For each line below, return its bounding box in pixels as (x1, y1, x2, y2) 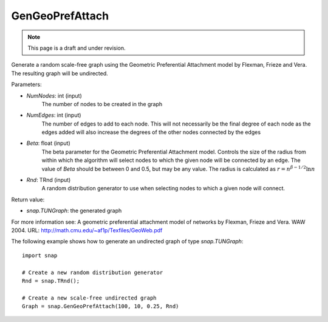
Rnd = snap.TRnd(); (22, 277, 80, 284)
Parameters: (11, 81, 42, 88)
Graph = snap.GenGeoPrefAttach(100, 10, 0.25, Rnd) (22, 303, 179, 310)
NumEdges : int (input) (26, 112, 81, 119)
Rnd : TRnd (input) (26, 176, 71, 184)
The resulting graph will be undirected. (11, 70, 109, 77)
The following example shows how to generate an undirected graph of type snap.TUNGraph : (11, 238, 244, 245)
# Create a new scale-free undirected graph (22, 294, 157, 301)
